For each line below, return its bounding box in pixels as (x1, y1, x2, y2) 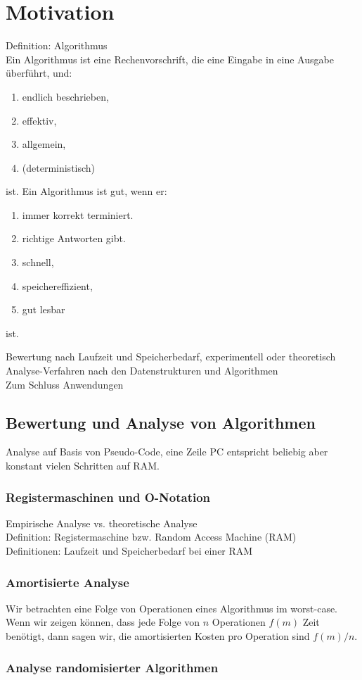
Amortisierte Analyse (6, 573, 129, 591)
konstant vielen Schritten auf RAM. (6, 458, 160, 473)
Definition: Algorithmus (6, 38, 108, 53)
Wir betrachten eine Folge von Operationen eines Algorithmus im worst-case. (6, 600, 338, 615)
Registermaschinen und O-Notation (6, 488, 211, 505)
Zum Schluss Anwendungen (6, 377, 124, 391)
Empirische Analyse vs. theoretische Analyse (6, 515, 198, 530)
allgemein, (22, 137, 66, 151)
